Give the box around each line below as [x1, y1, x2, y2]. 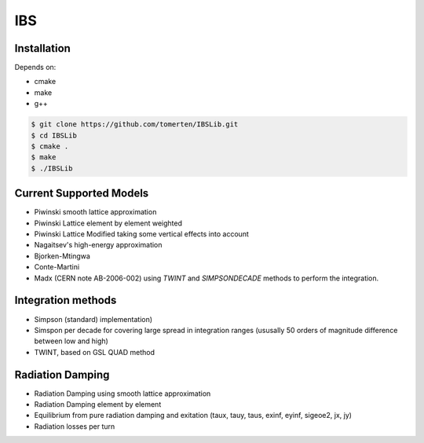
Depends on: [14, 63, 57, 72]
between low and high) [34, 336, 109, 346]
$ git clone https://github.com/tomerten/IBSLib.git [31, 120, 239, 129]
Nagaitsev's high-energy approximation [34, 240, 163, 250]
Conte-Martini [34, 262, 80, 272]
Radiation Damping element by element [34, 400, 162, 408]
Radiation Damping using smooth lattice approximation [34, 389, 211, 398]
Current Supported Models [14, 187, 149, 200]
